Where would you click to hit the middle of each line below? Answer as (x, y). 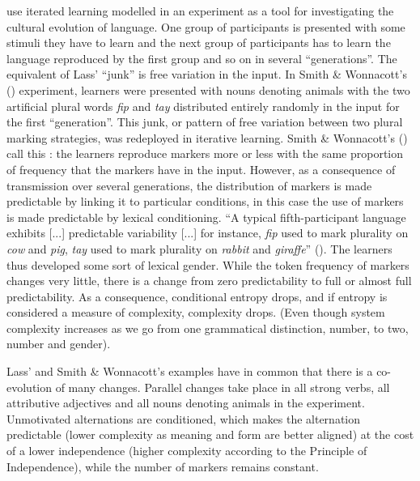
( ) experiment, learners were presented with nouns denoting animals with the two (208, 89)
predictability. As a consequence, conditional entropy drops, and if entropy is (197, 296)
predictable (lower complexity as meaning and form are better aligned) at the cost (210, 434)
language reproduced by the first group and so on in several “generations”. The (202, 58)
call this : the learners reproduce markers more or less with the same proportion (205, 153)
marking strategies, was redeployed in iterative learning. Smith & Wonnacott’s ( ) (207, 137)
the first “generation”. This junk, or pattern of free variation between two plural (205, 122)
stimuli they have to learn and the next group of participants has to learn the (199, 43)
